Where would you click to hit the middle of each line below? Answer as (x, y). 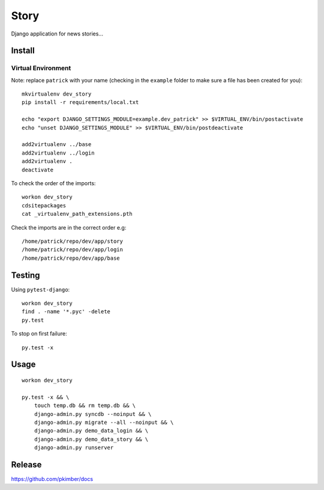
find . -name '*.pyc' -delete (66, 312)
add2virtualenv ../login (58, 153)
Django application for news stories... (57, 34)
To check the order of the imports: (53, 183)
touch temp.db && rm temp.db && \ (85, 406)
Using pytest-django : (40, 289)
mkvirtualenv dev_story (57, 94)
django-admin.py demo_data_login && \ (91, 431)
